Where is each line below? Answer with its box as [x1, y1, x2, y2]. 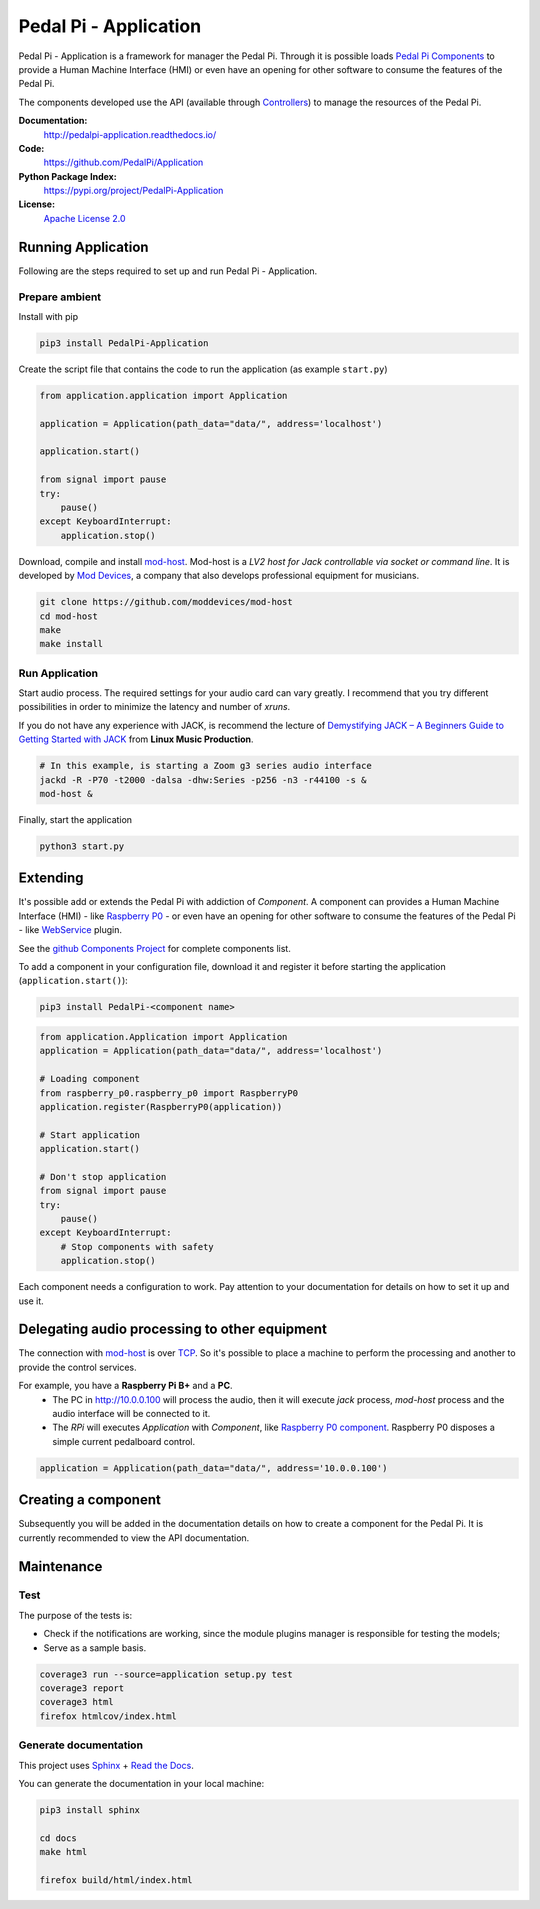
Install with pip [18, 310, 79, 322]
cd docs [39, 1832, 77, 1844]
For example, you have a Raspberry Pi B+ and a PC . [18, 1380, 234, 1392]
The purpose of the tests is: [18, 1609, 133, 1621]
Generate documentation [18, 1738, 144, 1752]
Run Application [18, 666, 99, 680]
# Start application [39, 1129, 140, 1140]
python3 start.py [39, 840, 125, 852]
